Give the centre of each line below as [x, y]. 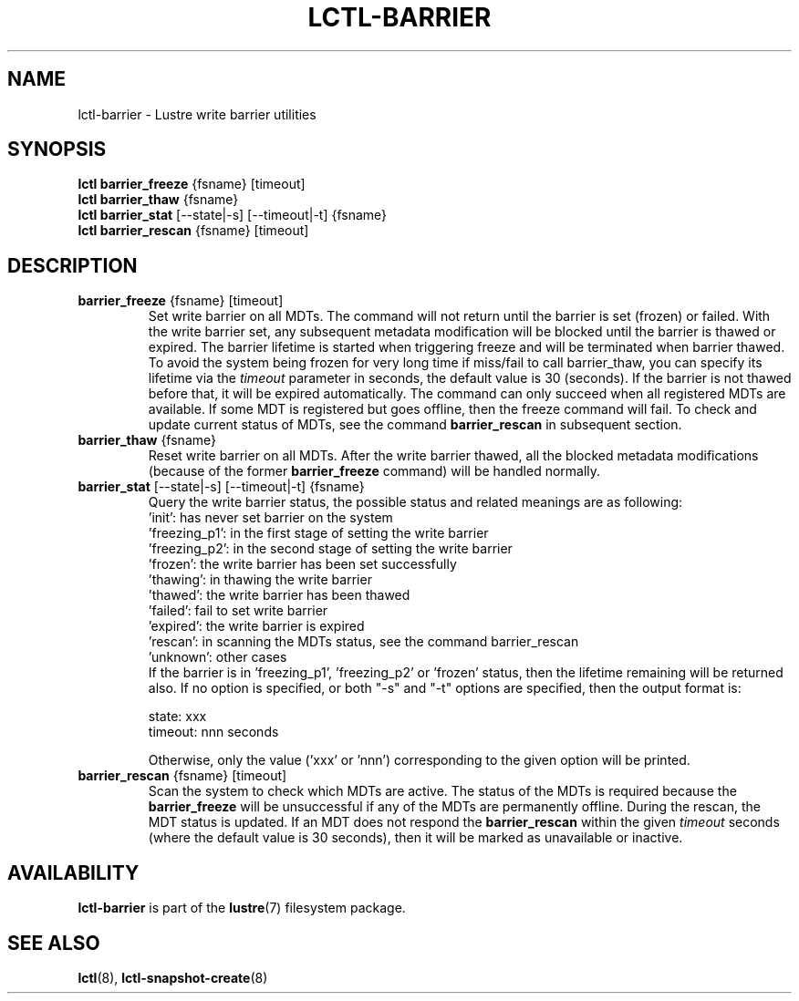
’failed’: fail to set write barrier [238, 611]
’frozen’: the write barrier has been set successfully [302, 564]
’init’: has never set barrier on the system [270, 518]
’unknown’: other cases [218, 657]
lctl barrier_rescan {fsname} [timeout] [193, 231]
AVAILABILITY [73, 872]
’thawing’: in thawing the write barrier [260, 580]
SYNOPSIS [57, 150]
